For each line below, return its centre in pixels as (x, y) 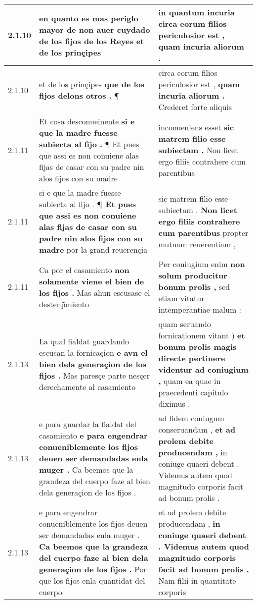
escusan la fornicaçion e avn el (93, 352)
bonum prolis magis (197, 347)
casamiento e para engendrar (93, 435)
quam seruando (185, 324)
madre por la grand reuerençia (93, 249)
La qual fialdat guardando (84, 341)
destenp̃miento (64, 304)
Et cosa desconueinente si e (87, 121)
